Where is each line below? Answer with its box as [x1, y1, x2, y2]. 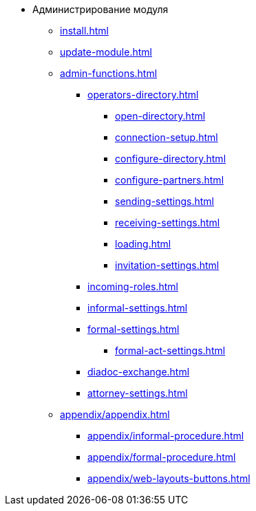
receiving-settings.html [115, 217, 220, 228]
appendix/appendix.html [60, 409, 170, 420]
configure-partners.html [115, 174, 224, 186]
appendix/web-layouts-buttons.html [87, 472, 250, 484]
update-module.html [60, 46, 152, 58]
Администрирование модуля [32, 3, 169, 15]
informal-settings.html [87, 302, 188, 314]
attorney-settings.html [87, 387, 188, 399]
